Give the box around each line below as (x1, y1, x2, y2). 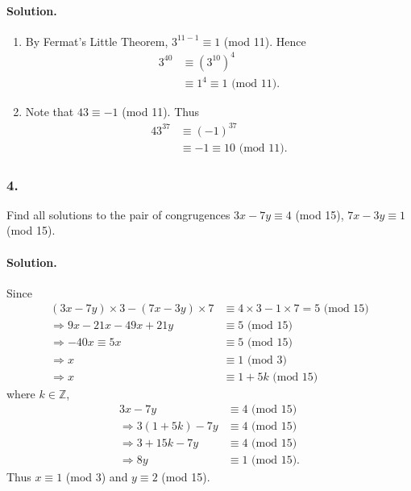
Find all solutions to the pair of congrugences (6, 206, 230, 223)
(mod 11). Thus (122, 103, 199, 120)
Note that (25, 103, 74, 120)
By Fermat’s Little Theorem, (25, 32, 168, 49)
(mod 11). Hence (223, 32, 306, 49)
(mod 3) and (65, 468, 128, 485)
